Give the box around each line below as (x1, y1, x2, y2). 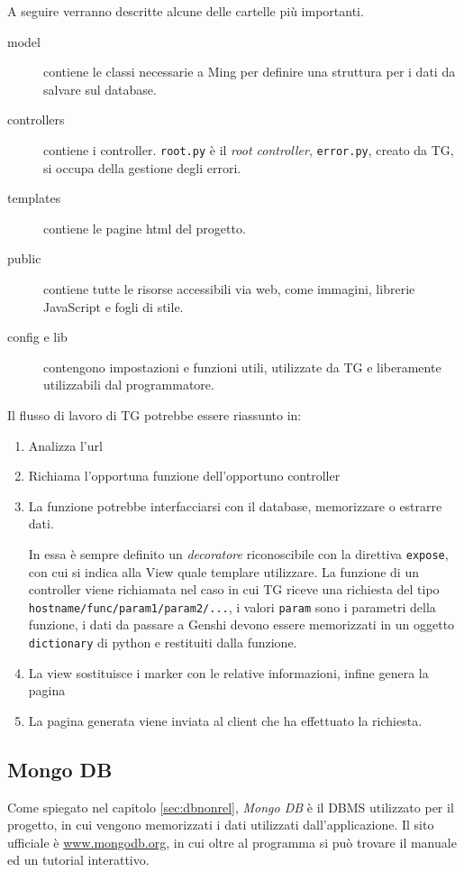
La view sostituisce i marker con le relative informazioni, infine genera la (28, 663, 429, 682)
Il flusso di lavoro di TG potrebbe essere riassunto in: (7, 405, 302, 424)
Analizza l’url (28, 436, 103, 454)
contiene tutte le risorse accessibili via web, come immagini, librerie (43, 280, 415, 298)
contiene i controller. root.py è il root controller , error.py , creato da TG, (43, 140, 454, 159)
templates (7, 188, 61, 207)
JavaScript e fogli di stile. (43, 297, 184, 316)
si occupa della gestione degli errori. (43, 158, 241, 177)
